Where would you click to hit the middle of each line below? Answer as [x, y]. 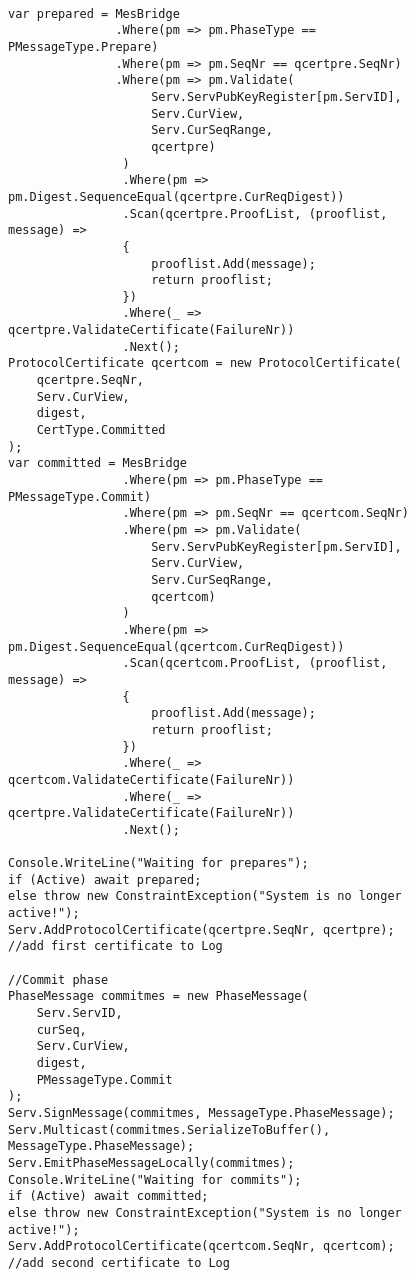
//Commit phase [58, 979]
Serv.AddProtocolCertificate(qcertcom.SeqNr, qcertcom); [201, 1246]
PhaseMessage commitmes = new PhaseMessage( [158, 996]
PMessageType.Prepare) [83, 46]
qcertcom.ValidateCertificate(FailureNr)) [151, 779]
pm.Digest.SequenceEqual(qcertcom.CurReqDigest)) [176, 646]
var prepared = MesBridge [94, 13]
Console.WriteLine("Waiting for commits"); [155, 1179]
